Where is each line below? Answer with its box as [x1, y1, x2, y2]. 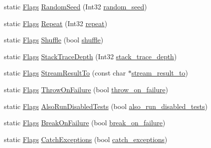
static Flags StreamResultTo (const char [4, 68, 126, 78]
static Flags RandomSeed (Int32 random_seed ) [4, 1, 147, 11]
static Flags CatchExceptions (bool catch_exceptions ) [4, 134, 168, 144]
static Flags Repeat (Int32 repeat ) [4, 18, 107, 28]
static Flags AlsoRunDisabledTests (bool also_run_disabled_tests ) [4, 101, 208, 111]
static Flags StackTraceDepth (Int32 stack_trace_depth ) [4, 51, 177, 61]
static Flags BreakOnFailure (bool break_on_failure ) [4, 117, 166, 128]
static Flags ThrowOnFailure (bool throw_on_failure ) [4, 84, 168, 94]
